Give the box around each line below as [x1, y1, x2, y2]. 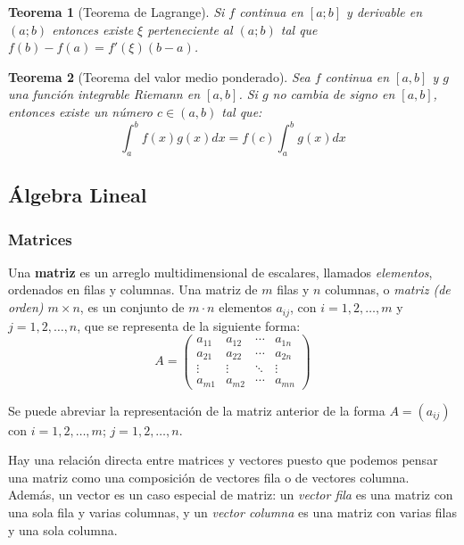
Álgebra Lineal [8, 181, 147, 209]
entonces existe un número [8, 102, 153, 120]
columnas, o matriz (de [325, 280, 451, 299]
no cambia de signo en [272, 85, 395, 103]
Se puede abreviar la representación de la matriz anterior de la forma [8, 400, 385, 419]
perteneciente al [147, 20, 233, 38]
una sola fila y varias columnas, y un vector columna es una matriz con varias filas [8, 503, 458, 522]
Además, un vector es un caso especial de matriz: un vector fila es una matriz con [8, 485, 453, 504]
